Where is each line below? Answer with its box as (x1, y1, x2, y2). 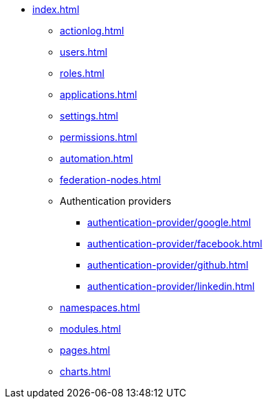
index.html (32, 3, 80, 15)
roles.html (60, 67, 104, 79)
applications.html (60, 89, 137, 100)
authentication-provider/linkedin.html (87, 280, 255, 292)
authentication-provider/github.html (87, 259, 249, 271)
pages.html (60, 344, 111, 356)
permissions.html (60, 131, 137, 143)
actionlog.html (60, 25, 124, 36)
